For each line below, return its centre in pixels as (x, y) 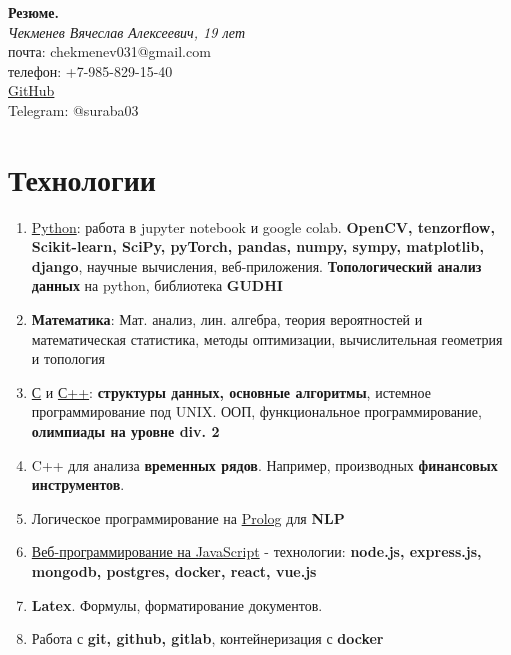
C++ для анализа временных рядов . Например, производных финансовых (264, 464)
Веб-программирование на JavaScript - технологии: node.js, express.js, (256, 551)
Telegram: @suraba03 (73, 109)
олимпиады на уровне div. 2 (125, 431)
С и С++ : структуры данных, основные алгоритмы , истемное (231, 391)
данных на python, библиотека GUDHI (157, 285)
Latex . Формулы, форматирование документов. (177, 604)
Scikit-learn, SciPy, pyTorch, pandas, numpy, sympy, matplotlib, (257, 246)
